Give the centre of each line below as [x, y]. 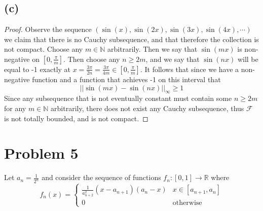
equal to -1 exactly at [37, 69]
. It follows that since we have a [190, 69]
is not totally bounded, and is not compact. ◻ [76, 118]
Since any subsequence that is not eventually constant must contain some [118, 98]
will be [248, 59]
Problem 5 [41, 153]
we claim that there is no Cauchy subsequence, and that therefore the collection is [131, 39]
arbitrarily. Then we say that [153, 49]
